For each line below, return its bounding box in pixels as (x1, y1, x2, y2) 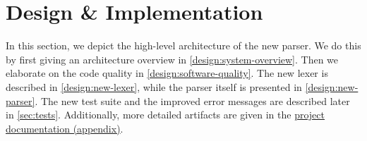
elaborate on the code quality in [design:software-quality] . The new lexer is (6, 66, 328, 80)
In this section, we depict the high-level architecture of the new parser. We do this (6, 38, 361, 53)
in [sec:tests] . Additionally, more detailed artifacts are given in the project (6, 107, 325, 122)
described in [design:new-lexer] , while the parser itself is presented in (6, 79, 302, 94)
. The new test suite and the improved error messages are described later (35, 93, 350, 108)
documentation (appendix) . (6, 121, 124, 135)
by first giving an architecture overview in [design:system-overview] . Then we (6, 51, 339, 66)
